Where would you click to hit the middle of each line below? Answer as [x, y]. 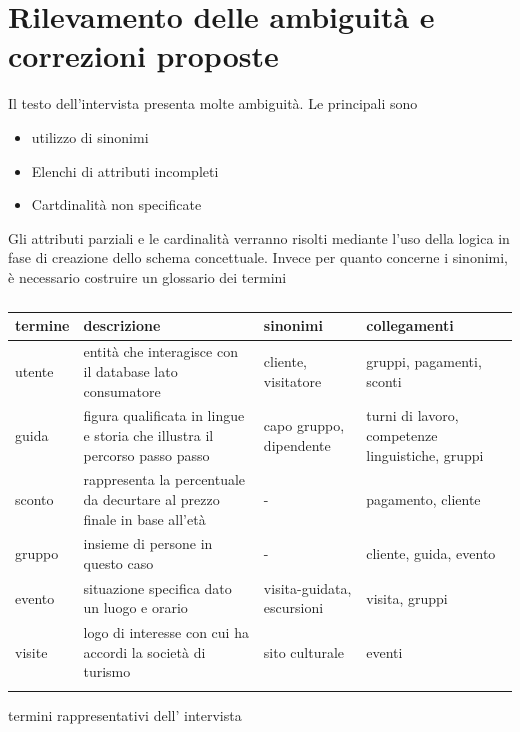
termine [42, 325]
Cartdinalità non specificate [116, 204]
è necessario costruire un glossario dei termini [147, 276]
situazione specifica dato [157, 587]
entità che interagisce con [160, 351]
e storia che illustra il [148, 434]
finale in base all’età [144, 518]
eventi [384, 651]
